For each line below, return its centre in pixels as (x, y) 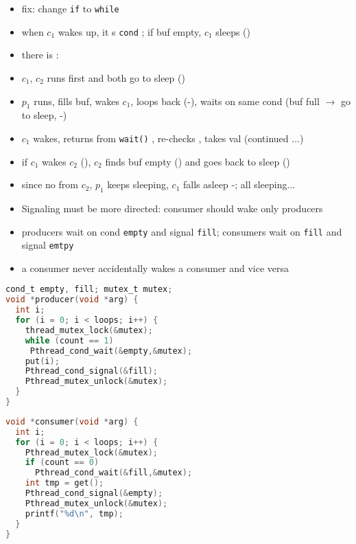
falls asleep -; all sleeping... (239, 184)
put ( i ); (42, 361)
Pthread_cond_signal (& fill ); (91, 371)
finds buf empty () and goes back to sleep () (198, 161)
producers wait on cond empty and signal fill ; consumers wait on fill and (182, 231)
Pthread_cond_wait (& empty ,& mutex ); (111, 351)
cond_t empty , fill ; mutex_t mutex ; (89, 290)
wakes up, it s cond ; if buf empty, (130, 31)
